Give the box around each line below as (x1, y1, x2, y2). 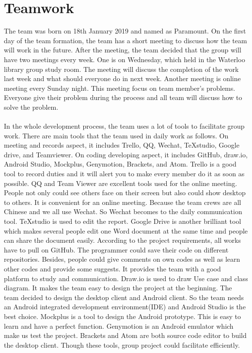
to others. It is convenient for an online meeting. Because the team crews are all (4, 197, 241, 207)
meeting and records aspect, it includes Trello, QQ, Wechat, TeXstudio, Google (4, 140, 239, 150)
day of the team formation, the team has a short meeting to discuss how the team (4, 35, 247, 45)
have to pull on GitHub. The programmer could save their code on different (4, 244, 229, 254)
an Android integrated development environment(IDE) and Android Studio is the (4, 302, 246, 312)
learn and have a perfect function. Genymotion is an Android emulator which (4, 320, 234, 331)
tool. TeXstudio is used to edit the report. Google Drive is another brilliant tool (4, 216, 241, 226)
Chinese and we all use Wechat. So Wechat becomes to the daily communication (4, 206, 242, 217)
